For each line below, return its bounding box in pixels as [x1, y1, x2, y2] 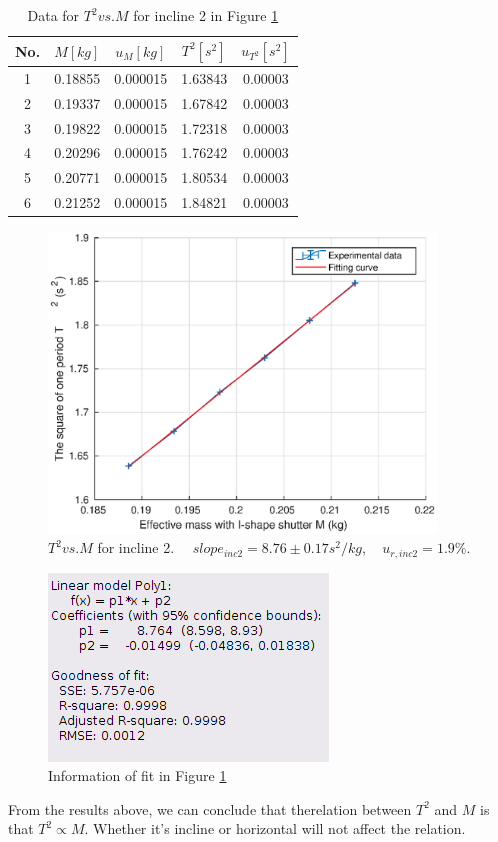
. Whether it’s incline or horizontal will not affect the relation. [84, 818, 466, 839]
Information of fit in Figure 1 [48, 765, 227, 786]
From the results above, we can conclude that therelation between [8, 798, 412, 819]
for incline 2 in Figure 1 [133, 5, 279, 25]
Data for [27, 5, 80, 25]
